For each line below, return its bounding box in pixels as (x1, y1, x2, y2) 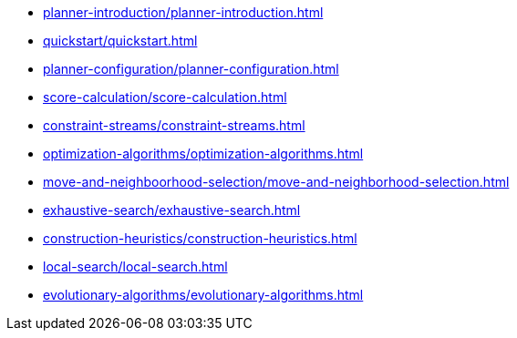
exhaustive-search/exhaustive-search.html (43, 202, 301, 218)
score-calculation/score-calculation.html (43, 89, 287, 105)
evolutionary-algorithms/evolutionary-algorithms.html (43, 287, 364, 302)
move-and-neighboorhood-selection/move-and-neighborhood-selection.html (43, 174, 510, 189)
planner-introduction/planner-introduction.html (43, 5, 324, 20)
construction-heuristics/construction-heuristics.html (43, 230, 357, 246)
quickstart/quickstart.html (43, 33, 198, 48)
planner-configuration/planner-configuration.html (43, 61, 339, 77)
